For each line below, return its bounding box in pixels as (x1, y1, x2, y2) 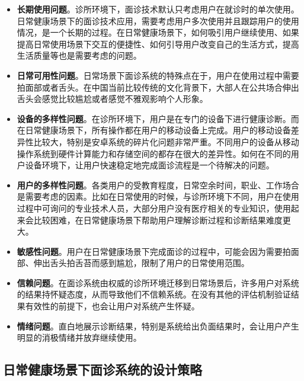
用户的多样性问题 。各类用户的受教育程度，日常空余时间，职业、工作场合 (17, 178, 299, 191)
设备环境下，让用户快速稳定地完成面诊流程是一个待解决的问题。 (25, 159, 274, 171)
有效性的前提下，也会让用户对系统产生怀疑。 (25, 300, 200, 312)
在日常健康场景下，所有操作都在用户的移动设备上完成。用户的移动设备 (17, 124, 291, 136)
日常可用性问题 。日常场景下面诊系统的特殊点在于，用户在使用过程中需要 (17, 69, 299, 81)
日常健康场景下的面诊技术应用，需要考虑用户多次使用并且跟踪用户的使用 (17, 14, 299, 27)
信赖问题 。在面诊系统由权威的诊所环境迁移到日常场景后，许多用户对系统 (17, 276, 299, 289)
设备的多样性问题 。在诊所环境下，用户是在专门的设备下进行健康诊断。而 (17, 112, 299, 124)
